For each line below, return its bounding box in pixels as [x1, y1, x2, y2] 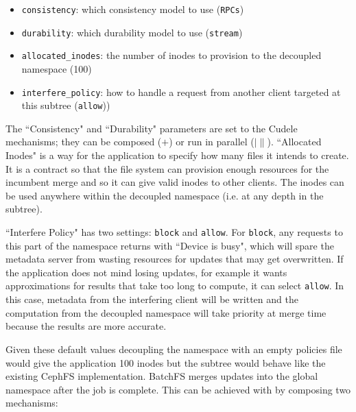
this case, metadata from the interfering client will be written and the [5, 292, 298, 306]
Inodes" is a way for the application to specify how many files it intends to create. [5, 148, 349, 162]
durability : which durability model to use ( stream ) [21, 25, 243, 39]
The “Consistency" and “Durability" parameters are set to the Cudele [5, 121, 298, 135]
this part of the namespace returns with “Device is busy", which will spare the [5, 238, 334, 252]
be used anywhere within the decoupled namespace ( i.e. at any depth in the [5, 188, 324, 202]
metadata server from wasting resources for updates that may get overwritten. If [5, 252, 344, 266]
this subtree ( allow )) [21, 98, 110, 112]
